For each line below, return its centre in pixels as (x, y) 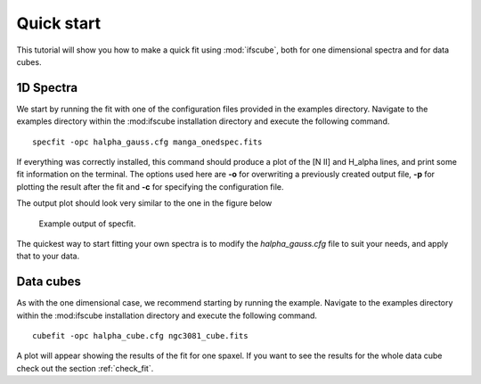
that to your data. (48, 256)
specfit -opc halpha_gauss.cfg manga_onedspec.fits (147, 142)
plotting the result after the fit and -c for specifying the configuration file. (150, 186)
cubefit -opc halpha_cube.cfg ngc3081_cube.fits (140, 336)
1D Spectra (47, 88)
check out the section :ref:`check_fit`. (85, 368)
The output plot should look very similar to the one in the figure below (144, 203)
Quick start (59, 23)
